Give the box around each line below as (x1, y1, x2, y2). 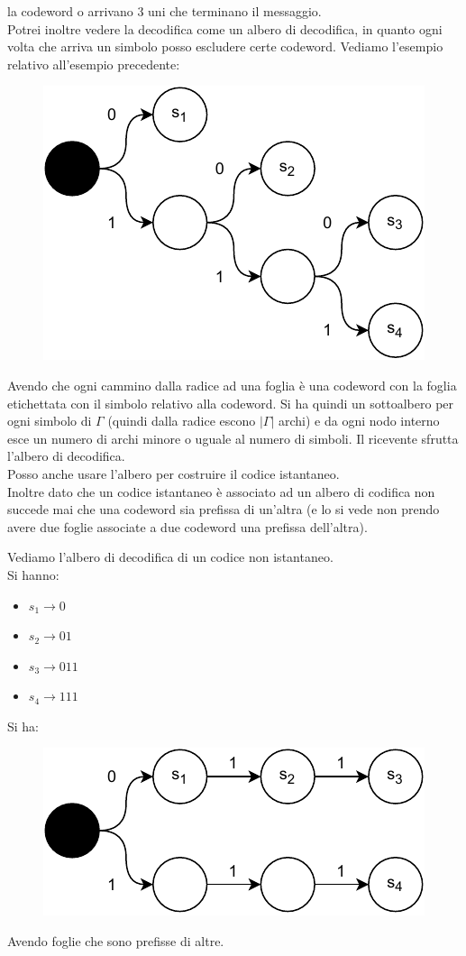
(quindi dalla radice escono (107, 411, 256, 430)
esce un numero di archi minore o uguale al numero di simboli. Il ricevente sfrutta (7, 428, 459, 447)
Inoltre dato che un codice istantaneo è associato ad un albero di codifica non (7, 482, 435, 501)
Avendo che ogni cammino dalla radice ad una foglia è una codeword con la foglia (7, 375, 457, 394)
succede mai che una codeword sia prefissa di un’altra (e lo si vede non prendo (7, 500, 440, 519)
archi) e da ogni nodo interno (278, 411, 440, 430)
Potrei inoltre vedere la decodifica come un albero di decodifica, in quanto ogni (7, 19, 443, 38)
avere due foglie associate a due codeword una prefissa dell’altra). (7, 517, 368, 536)
